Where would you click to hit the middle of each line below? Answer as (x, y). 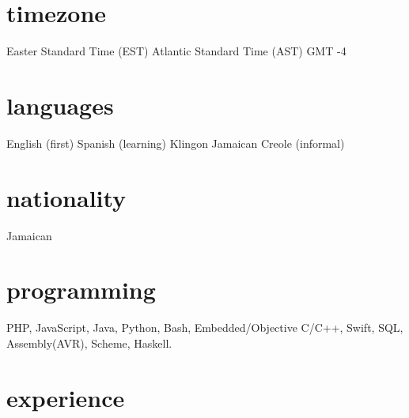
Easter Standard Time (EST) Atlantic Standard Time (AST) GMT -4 (176, 51)
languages (60, 105)
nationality (66, 197)
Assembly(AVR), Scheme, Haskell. (89, 343)
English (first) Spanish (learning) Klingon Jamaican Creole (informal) (176, 143)
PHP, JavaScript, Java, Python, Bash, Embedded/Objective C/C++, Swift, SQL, (205, 328)
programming (81, 290)
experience (66, 397)
